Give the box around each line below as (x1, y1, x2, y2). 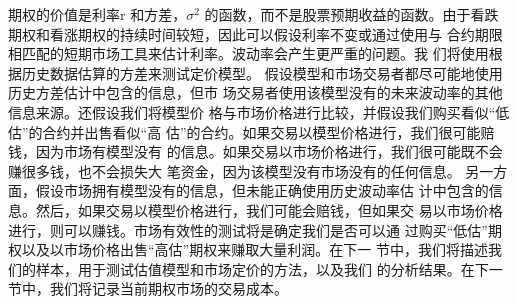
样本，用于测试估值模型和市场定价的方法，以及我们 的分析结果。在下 (35, 258, 489, 279)
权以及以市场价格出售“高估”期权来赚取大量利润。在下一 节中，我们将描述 (8, 239, 488, 260)
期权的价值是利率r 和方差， (8, 4, 187, 24)
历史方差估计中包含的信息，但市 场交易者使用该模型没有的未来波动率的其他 (8, 82, 503, 103)
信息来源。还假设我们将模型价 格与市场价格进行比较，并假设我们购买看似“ (8, 101, 496, 122)
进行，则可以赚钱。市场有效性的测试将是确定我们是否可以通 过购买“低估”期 (8, 219, 502, 240)
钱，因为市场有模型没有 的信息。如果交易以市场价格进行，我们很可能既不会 (8, 141, 503, 162)
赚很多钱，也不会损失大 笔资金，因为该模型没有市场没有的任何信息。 (8, 160, 461, 181)
